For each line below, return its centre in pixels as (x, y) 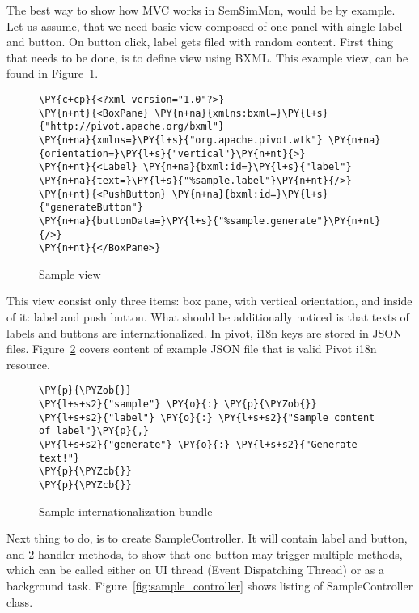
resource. (28, 364)
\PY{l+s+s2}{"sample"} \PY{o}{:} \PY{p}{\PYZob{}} (178, 404)
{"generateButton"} (91, 208)
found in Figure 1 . (53, 73)
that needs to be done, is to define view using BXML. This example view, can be (207, 57)
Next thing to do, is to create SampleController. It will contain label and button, (207, 538)
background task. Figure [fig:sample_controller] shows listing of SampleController (210, 586)
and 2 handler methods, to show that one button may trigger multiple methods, (205, 553)
